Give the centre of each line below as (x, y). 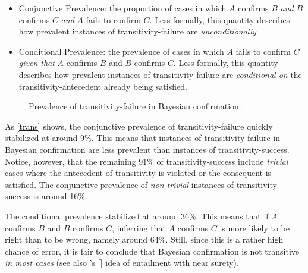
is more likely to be (255, 227)
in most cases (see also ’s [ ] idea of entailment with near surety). (122, 263)
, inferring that (139, 227)
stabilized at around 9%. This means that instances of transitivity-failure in (142, 138)
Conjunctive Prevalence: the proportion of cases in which (122, 8)
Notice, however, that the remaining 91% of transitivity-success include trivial (147, 161)
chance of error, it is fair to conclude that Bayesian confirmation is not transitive (152, 251)
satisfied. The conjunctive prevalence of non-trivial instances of (120, 184)
